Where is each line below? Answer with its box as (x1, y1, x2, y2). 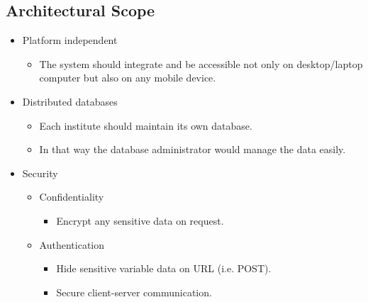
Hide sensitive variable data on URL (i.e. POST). (56, 261, 272, 276)
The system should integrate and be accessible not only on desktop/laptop (39, 56, 363, 71)
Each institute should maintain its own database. (39, 118, 252, 133)
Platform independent (22, 33, 118, 47)
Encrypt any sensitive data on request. (56, 213, 224, 228)
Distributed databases (22, 94, 118, 108)
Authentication (39, 237, 104, 252)
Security (22, 165, 58, 180)
